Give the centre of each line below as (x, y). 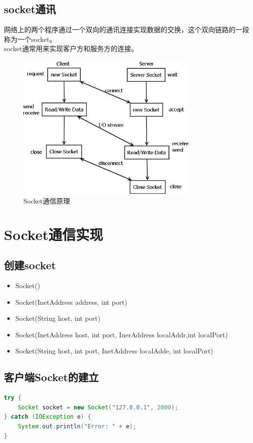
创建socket (30, 265)
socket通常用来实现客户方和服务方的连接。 (71, 48)
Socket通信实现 (54, 234)
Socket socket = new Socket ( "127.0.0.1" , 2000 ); (98, 407)
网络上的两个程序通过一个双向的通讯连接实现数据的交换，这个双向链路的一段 (126, 29)
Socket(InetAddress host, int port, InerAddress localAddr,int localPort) (122, 334)
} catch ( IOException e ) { (48, 417)
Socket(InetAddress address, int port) (71, 302)
